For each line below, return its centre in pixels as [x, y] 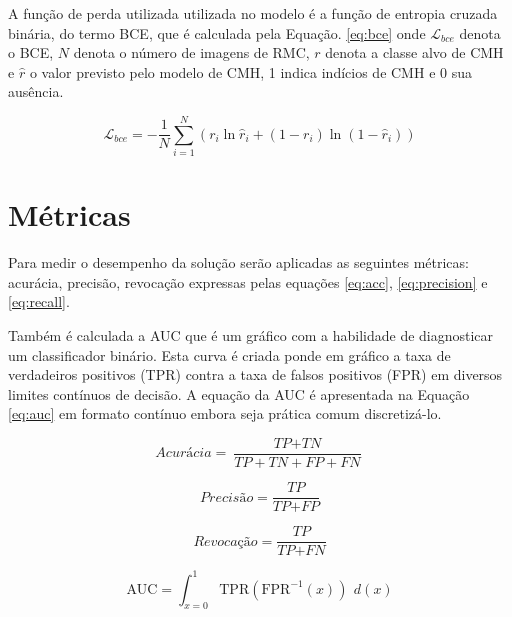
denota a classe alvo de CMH [414, 52]
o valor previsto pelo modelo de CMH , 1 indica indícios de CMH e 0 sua [250, 71]
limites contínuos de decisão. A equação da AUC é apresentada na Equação [239, 393]
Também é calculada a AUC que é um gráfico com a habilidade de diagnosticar [251, 335]
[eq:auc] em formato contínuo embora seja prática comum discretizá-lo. [225, 413]
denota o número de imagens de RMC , [191, 52]
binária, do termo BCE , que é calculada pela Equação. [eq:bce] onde [217, 32]
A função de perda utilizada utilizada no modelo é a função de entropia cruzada [253, 13]
